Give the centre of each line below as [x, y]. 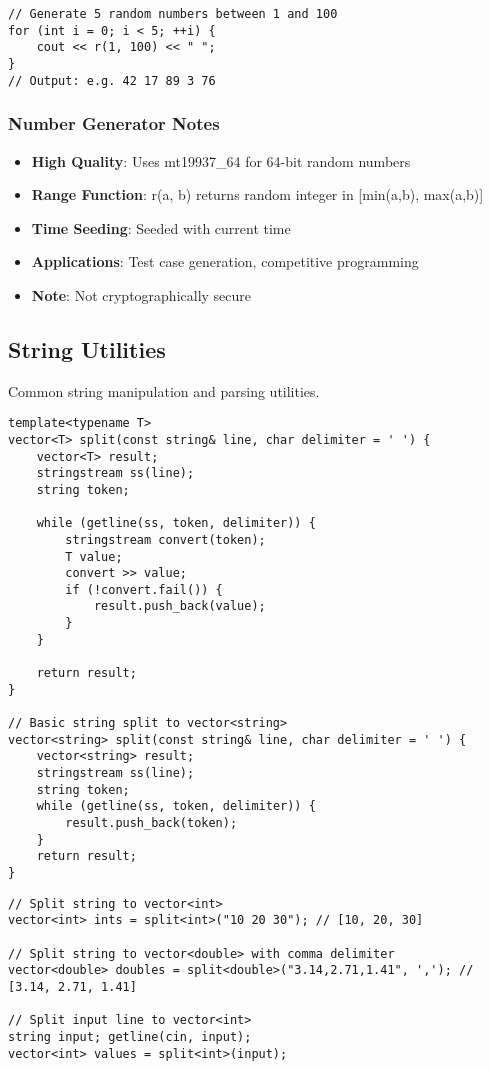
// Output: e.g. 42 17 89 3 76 [112, 80]
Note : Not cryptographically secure [141, 294]
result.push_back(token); [151, 823]
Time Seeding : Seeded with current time [161, 227]
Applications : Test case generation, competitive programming [225, 261]
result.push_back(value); [179, 606]
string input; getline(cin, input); [130, 1036]
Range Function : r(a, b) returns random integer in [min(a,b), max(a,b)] [257, 194]
